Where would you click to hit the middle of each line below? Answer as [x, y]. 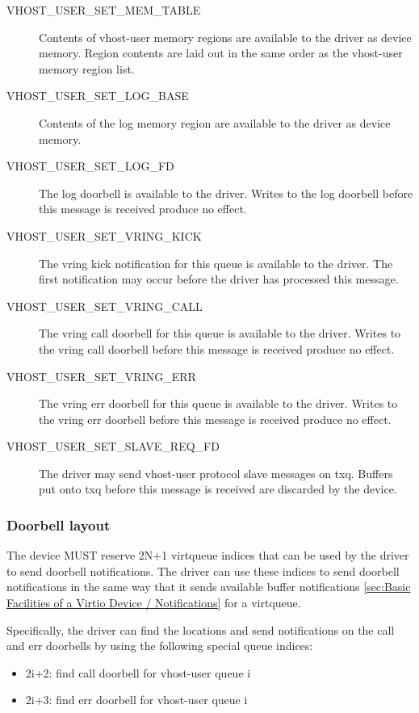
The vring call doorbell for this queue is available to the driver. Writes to [220, 333]
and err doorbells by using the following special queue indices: [160, 646]
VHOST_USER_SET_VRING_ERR [101, 376]
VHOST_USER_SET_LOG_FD [90, 166]
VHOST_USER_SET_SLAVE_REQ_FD [113, 446]
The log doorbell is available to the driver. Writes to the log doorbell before [226, 193]
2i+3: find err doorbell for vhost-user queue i [136, 700]
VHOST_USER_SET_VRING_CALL [105, 306]
